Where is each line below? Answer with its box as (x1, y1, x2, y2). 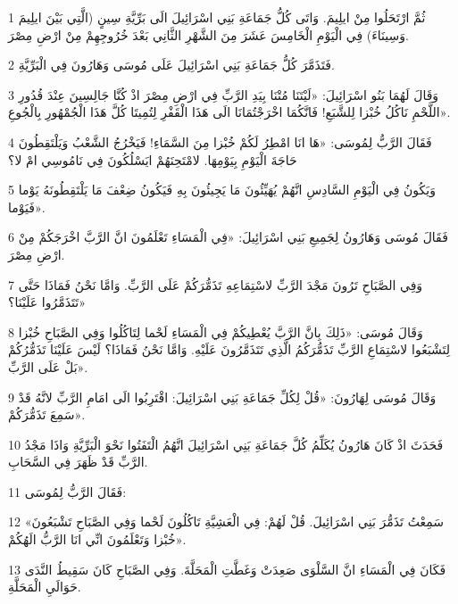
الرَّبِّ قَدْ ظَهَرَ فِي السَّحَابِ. (8, 452, 148, 471)
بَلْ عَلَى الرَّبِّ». (8, 357, 88, 376)
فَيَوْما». (8, 197, 46, 216)
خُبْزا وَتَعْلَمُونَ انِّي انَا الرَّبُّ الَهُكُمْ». (8, 530, 187, 549)
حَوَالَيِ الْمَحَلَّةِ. (8, 577, 81, 596)
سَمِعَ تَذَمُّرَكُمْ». (8, 405, 86, 424)
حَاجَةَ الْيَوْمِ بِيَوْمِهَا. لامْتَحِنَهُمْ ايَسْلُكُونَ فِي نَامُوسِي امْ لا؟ (8, 150, 297, 169)
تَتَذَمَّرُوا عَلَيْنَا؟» (8, 293, 86, 311)
